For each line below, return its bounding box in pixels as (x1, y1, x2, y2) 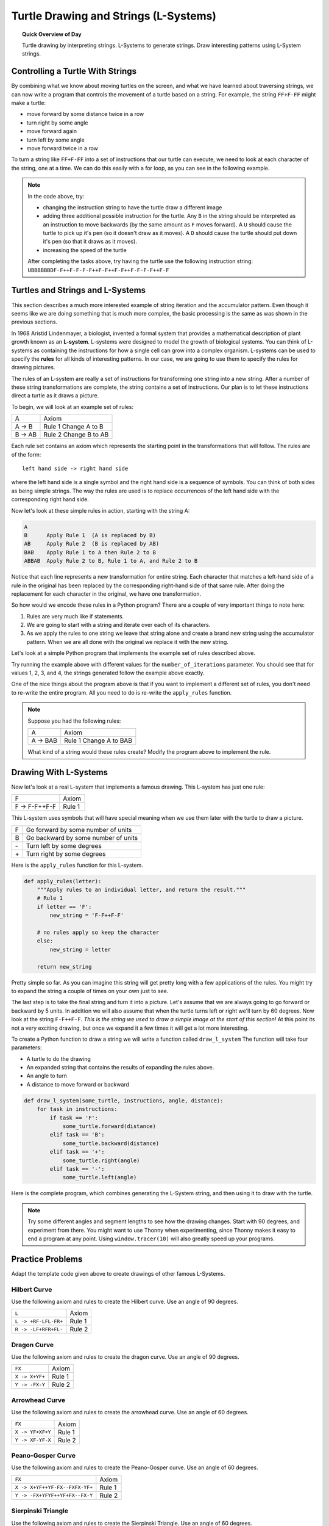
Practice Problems (11, 1254, 83, 1264)
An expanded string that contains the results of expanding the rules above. (26, 1064, 214, 1071)
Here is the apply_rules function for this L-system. (11, 861, 143, 869)
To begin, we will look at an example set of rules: (11, 403, 134, 410)
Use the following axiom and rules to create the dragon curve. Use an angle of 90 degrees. (11, 1353, 240, 1361)
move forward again (26, 128, 77, 135)
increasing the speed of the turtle (43, 246, 127, 253)
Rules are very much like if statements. (26, 612, 124, 620)
